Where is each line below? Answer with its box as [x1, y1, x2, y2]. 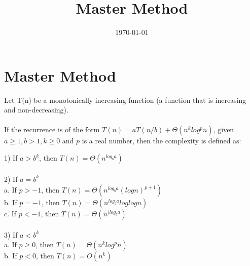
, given [213, 124, 234, 135]
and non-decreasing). [4, 104, 68, 115]
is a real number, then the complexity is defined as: [82, 135, 241, 146]
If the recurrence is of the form [4, 124, 100, 135]
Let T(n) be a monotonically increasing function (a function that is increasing [4, 94, 246, 105]
